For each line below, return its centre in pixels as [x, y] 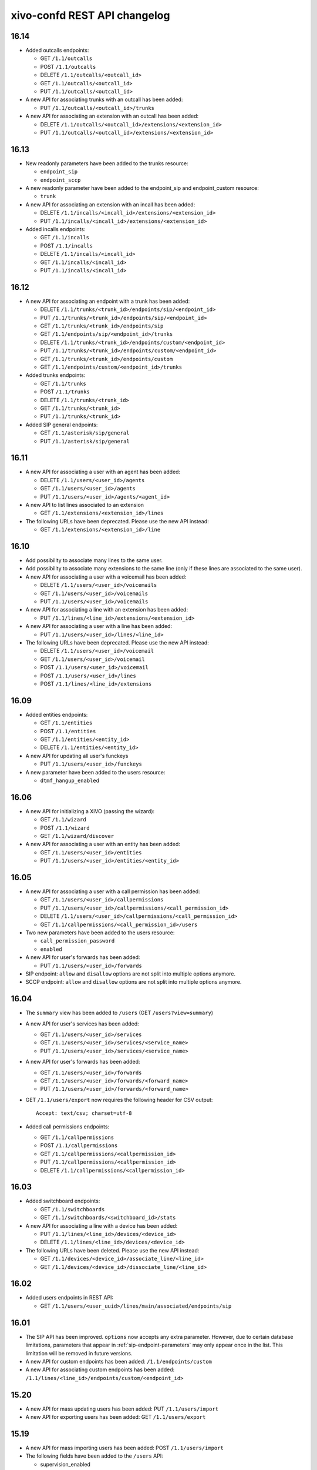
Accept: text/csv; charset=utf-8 [84, 1113]
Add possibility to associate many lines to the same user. [94, 560]
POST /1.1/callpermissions [79, 1145]
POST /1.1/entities [68, 731]
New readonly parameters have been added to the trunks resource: [107, 163]
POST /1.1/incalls [67, 245]
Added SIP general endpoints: [62, 425]
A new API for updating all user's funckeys [77, 756]
